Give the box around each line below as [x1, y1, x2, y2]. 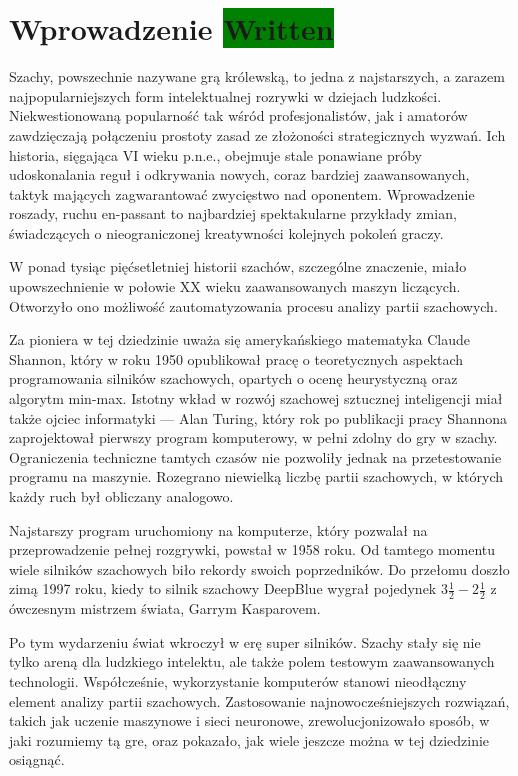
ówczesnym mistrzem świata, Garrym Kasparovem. [9, 598, 321, 619]
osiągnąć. [9, 749, 65, 770]
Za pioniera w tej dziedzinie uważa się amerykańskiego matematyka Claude [9, 329, 471, 350]
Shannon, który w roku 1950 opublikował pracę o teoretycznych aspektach [9, 348, 464, 369]
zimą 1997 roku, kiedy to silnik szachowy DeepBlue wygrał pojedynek [9, 578, 437, 599]
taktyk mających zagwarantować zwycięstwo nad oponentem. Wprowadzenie [9, 183, 475, 204]
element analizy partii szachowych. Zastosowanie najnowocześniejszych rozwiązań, [9, 690, 510, 711]
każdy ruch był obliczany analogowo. [9, 486, 234, 506]
